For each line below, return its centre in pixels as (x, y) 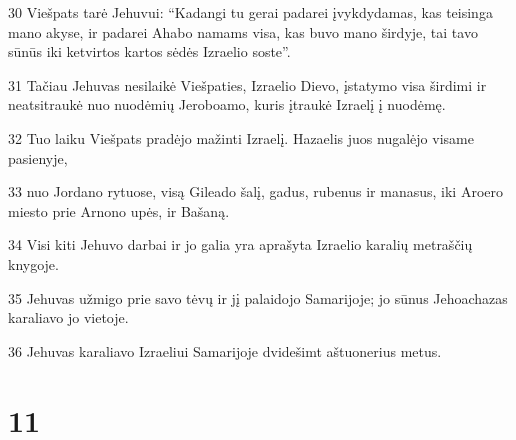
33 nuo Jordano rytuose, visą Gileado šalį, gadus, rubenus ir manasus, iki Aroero (255, 191)
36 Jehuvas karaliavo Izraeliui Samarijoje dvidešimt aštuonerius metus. (225, 350)
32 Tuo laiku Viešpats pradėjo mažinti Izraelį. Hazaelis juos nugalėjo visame (241, 137)
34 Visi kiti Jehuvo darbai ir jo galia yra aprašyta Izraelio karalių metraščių (240, 244)
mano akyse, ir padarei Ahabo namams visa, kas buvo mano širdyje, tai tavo (243, 31)
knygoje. (33, 263)
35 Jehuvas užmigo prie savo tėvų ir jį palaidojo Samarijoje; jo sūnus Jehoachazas (258, 297)
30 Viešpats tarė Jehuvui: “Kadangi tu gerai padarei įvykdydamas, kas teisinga (250, 12)
